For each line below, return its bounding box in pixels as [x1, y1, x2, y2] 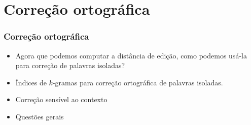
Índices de [15, 77, 47, 87]
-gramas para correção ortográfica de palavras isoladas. [52, 77, 223, 87]
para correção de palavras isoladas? [15, 60, 125, 71]
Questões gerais [15, 111, 64, 121]
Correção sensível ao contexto [15, 94, 107, 105]
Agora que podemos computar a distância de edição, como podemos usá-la [15, 50, 247, 60]
